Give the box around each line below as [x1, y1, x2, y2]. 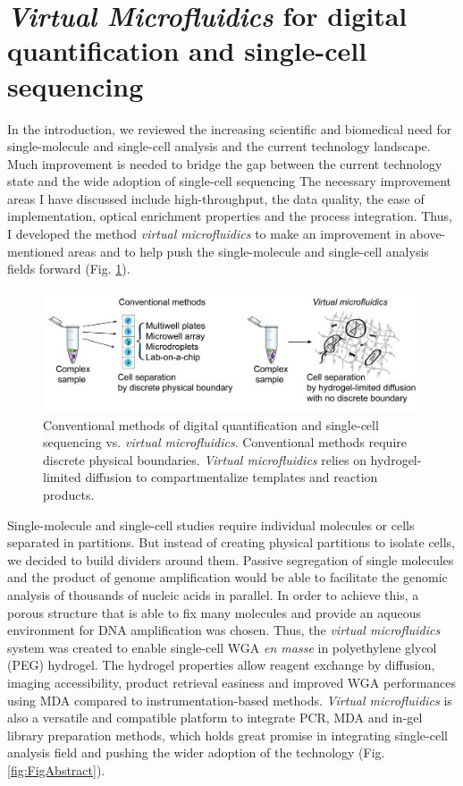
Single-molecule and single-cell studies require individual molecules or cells [7, 515, 415, 534]
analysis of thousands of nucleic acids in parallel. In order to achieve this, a [7, 586, 419, 604]
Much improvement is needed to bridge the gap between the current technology [7, 154, 442, 173]
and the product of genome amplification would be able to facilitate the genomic [7, 568, 448, 587]
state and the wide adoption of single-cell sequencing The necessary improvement [7, 172, 452, 190]
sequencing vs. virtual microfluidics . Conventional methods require [43, 433, 407, 452]
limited [43, 468, 81, 486]
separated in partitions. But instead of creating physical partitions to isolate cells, [7, 533, 456, 552]
